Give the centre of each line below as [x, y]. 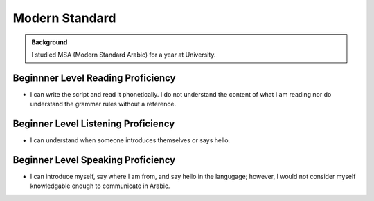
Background [50, 42]
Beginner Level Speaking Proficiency [94, 160]
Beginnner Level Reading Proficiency [94, 78]
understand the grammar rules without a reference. [103, 104]
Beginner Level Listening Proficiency [94, 124]
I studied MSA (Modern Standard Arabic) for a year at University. [124, 55]
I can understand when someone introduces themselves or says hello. [130, 140]
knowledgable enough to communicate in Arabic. [100, 186]
